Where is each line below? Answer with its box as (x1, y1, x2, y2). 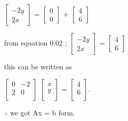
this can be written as (4, 61, 72, 71)
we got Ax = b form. (10, 107, 75, 117)
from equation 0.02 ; (4, 37, 67, 48)
